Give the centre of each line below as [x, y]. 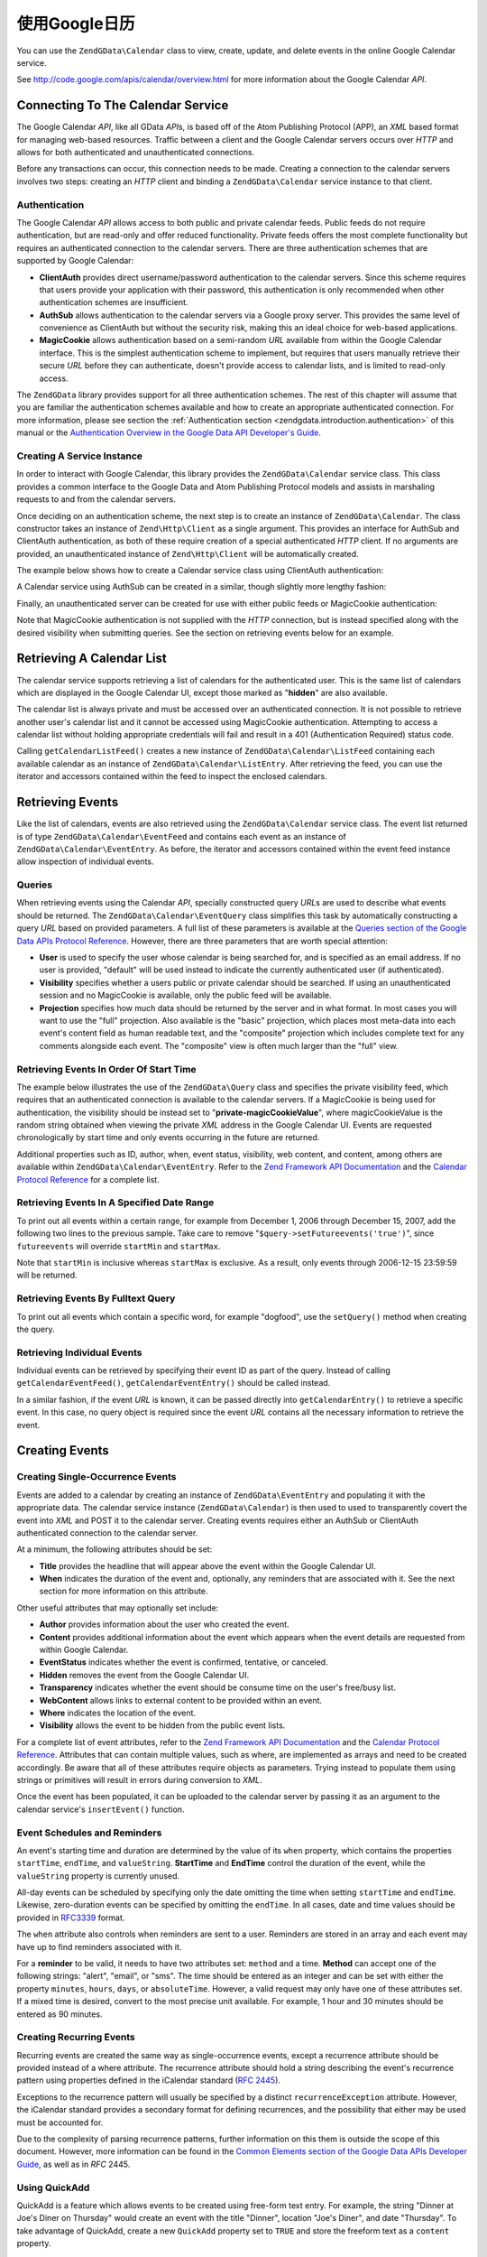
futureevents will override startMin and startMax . [119, 1246]
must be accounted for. [60, 2122]
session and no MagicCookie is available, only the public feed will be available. [186, 995]
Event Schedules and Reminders [89, 1833]
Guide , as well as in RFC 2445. [74, 2164]
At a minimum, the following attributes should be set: [115, 1549]
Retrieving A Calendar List [92, 659]
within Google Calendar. [84, 1650]
